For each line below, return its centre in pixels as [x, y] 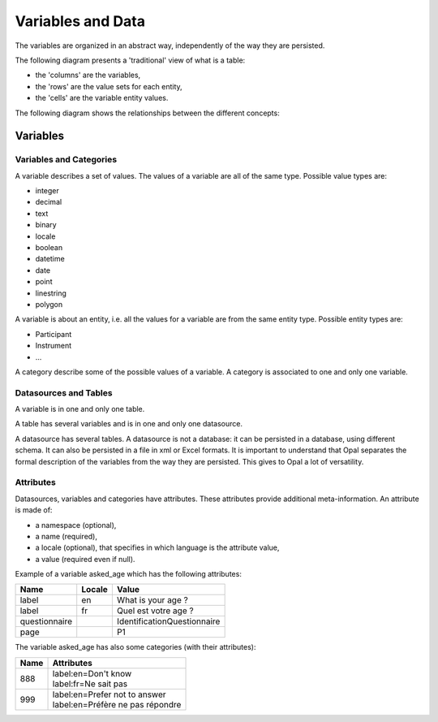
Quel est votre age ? [155, 611]
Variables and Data [80, 21]
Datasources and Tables [64, 392]
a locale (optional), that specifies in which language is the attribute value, [157, 547]
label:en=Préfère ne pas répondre [117, 704]
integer [47, 191]
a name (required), [66, 536]
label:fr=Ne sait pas [90, 684]
